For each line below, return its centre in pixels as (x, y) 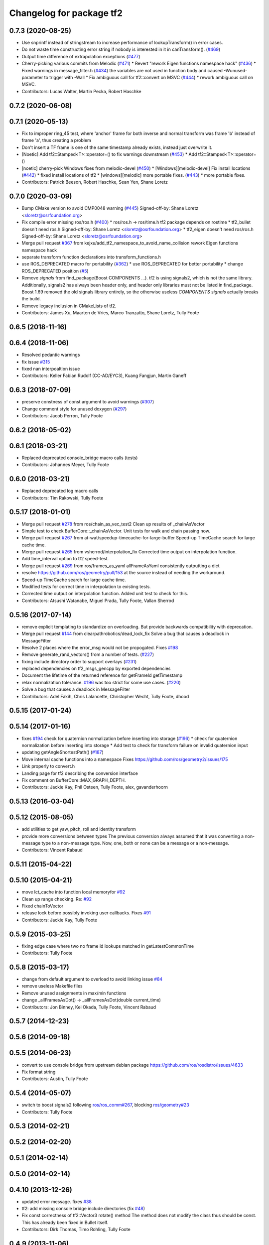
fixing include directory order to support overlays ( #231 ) (79, 661)
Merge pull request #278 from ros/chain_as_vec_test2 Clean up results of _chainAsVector (113, 524)
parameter (32, 78)
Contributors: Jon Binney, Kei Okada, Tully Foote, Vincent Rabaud (89, 1007)
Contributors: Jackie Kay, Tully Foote (59, 920)
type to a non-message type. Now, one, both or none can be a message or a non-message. (135, 843)
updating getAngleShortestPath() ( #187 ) (63, 752)
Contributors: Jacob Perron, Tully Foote (62, 416)
